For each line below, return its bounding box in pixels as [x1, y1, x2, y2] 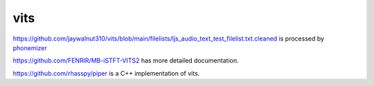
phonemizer [12, 43, 48, 52]
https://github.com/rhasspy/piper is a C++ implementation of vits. [12, 69, 200, 77]
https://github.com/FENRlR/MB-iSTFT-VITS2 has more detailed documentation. [12, 56, 239, 65]
